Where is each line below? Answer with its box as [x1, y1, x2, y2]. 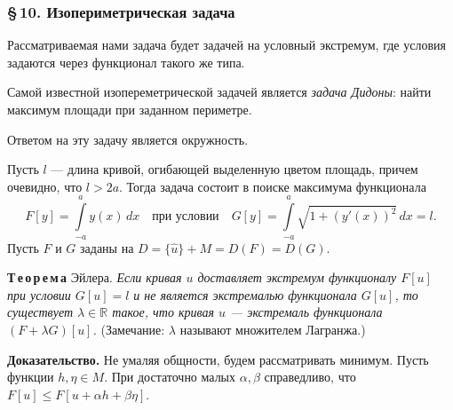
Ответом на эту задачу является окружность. [7, 130, 249, 148]
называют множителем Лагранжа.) [179, 319, 366, 338]
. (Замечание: [92, 319, 165, 338]
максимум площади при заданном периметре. [7, 100, 252, 118]
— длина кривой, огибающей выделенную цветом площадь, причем [51, 160, 418, 178]
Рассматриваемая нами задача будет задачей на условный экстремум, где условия [7, 35, 446, 54]
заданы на [80, 238, 134, 256]
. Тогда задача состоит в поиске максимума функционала [119, 177, 426, 195]
